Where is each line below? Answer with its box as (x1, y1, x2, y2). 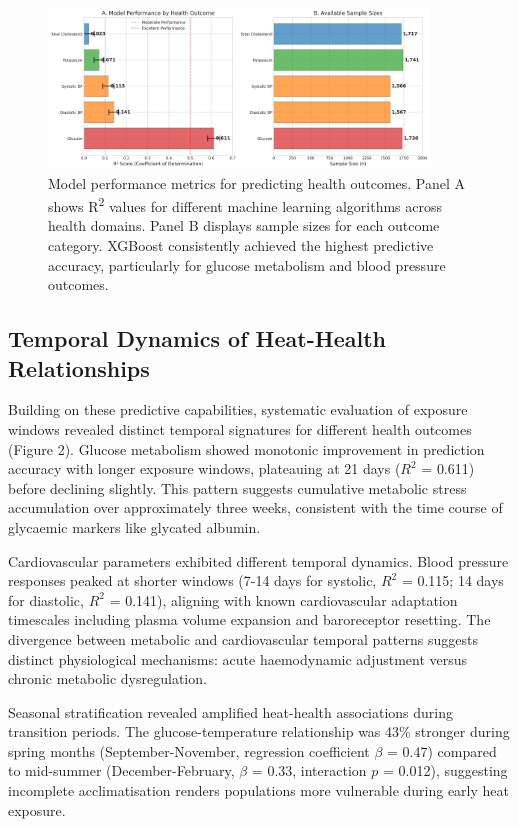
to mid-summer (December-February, (8, 760, 235, 781)
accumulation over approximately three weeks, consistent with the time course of (8, 497, 503, 518)
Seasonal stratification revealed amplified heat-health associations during (8, 701, 454, 722)
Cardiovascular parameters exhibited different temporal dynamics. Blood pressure (8, 550, 509, 571)
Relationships (8, 352, 150, 383)
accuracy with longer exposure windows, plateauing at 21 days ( (8, 458, 401, 479)
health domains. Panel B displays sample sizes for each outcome (48, 215, 440, 236)
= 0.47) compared (387, 740, 497, 761)
